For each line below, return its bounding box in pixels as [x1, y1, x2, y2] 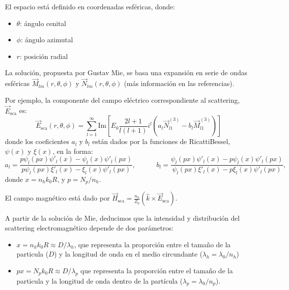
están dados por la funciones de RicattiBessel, [92, 136, 231, 146]
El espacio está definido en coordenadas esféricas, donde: [5, 1, 175, 11]
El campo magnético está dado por [5, 193, 110, 203]
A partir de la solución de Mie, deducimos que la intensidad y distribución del [5, 213, 240, 223]
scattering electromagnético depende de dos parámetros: [5, 223, 173, 233]
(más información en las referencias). [124, 78, 234, 88]
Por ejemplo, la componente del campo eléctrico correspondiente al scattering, [5, 94, 240, 105]
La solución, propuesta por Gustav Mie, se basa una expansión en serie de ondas [5, 67, 247, 78]
